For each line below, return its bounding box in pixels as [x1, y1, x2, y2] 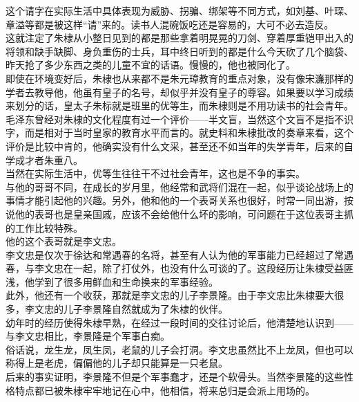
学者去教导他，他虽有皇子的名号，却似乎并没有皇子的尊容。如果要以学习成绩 [6, 84, 353, 99]
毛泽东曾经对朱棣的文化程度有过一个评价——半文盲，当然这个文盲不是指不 [6, 111, 344, 126]
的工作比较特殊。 [6, 220, 83, 235]
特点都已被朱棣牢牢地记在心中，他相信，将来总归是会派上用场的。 [14, 383, 315, 397]
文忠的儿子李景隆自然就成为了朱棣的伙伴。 [34, 302, 228, 316]
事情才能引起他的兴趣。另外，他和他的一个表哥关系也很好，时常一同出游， [6, 193, 344, 208]
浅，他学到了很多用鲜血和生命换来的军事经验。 [6, 274, 218, 289]
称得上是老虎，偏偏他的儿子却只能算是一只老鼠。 [6, 356, 228, 370]
